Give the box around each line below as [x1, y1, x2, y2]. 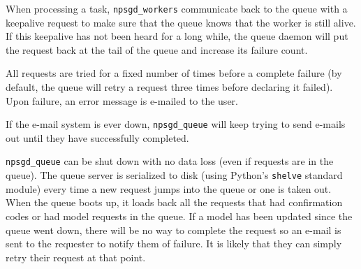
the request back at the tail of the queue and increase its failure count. [6, 42, 308, 57]
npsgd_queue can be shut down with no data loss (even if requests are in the [6, 154, 334, 168]
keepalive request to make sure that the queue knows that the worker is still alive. [6, 15, 356, 29]
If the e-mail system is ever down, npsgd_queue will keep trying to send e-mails [6, 117, 346, 131]
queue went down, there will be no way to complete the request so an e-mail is [6, 222, 341, 237]
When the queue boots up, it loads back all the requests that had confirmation [6, 195, 343, 210]
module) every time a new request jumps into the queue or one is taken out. [6, 181, 332, 196]
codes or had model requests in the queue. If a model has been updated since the [6, 208, 353, 223]
